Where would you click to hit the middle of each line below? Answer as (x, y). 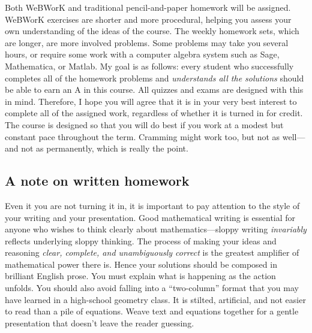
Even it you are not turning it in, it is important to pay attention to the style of (152, 205)
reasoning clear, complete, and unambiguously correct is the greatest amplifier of (152, 252)
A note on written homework (97, 181)
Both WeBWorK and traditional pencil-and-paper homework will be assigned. (148, 7)
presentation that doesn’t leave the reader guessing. (100, 323)
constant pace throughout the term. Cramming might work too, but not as (142, 136)
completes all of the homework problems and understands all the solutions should (154, 78)
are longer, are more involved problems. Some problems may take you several (147, 42)
